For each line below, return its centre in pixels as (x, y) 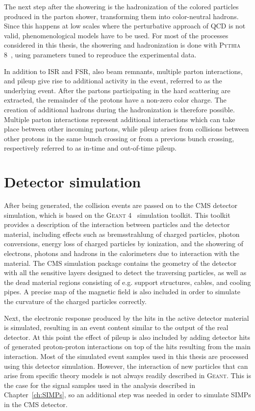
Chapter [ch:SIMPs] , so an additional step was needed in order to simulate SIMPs (127, 395)
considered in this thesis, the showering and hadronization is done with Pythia (122, 45)
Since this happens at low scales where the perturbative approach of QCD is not (125, 26)
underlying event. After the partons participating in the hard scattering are (117, 90)
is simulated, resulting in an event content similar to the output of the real (116, 327)
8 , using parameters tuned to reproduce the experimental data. (100, 54)
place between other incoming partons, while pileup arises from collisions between (127, 129)
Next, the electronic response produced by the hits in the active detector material (127, 318)
